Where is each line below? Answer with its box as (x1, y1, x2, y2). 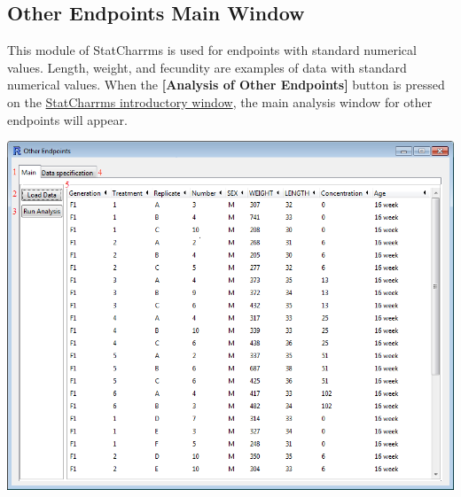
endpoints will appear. (7, 110, 128, 128)
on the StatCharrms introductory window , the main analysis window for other (7, 92, 433, 111)
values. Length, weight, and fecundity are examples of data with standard (7, 58, 407, 76)
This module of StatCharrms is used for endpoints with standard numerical (7, 41, 417, 59)
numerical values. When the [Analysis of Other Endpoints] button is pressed (7, 75, 445, 94)
